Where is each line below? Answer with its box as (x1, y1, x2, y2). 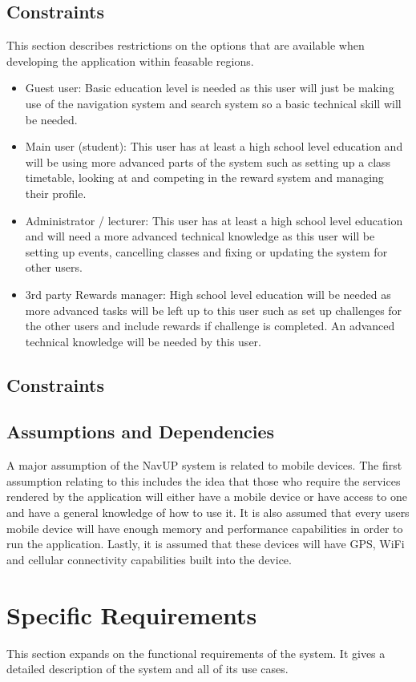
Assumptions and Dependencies (6, 419, 275, 444)
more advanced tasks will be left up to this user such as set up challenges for (25, 301, 402, 318)
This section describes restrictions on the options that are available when (6, 37, 365, 54)
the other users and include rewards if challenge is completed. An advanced (25, 317, 395, 334)
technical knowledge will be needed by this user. (25, 333, 261, 349)
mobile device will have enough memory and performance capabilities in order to (6, 519, 403, 536)
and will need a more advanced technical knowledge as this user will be (25, 228, 375, 244)
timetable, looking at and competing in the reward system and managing (25, 169, 384, 186)
